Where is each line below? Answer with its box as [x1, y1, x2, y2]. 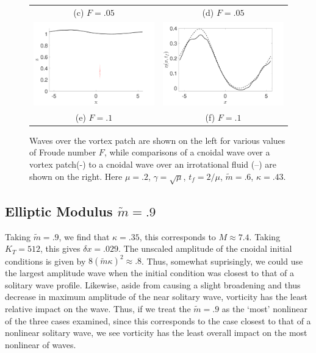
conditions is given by [5, 254, 86, 267]
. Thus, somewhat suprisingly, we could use [142, 254, 303, 267]
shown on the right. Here [29, 169, 123, 182]
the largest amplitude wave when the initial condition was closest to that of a [5, 266, 294, 279]
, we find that [59, 230, 110, 243]
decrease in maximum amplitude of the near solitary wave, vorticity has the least [5, 290, 307, 303]
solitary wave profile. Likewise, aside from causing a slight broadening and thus [5, 278, 301, 291]
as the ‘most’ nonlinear [221, 302, 307, 315]
